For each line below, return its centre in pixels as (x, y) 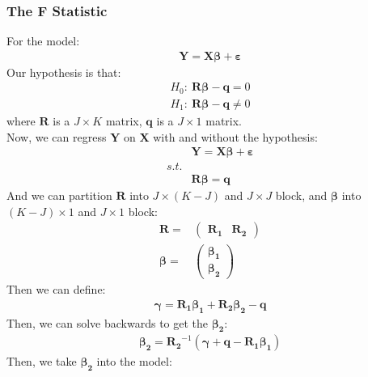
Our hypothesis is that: (64, 72)
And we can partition (59, 195)
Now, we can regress (57, 136)
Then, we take (42, 361)
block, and (301, 195)
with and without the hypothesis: (235, 136)
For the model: (43, 41)
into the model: (134, 361)
